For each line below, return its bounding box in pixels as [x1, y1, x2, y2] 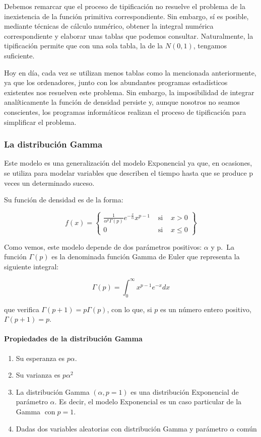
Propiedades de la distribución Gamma [4, 333, 143, 344]
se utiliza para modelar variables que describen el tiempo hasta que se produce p [4, 167, 253, 178]
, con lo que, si [107, 304, 152, 314]
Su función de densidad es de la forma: [4, 194, 123, 205]
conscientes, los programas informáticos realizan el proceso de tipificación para [4, 106, 246, 117]
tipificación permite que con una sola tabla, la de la [4, 40, 163, 51]
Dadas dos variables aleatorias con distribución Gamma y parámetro [16, 423, 228, 433]
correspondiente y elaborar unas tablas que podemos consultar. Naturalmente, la [4, 30, 253, 41]
